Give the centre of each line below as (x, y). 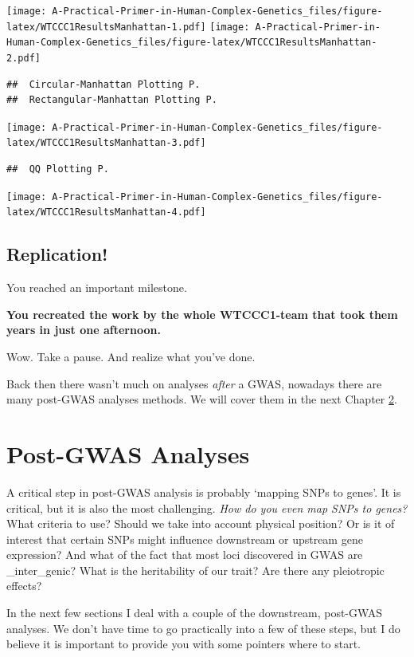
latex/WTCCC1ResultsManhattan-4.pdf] (106, 212)
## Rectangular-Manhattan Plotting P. (112, 100)
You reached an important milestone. (97, 287)
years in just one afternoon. (84, 330)
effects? (24, 586)
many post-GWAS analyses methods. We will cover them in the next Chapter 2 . (202, 399)
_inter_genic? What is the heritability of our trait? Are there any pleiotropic (195, 570)
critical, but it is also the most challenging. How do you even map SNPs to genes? (207, 508)
